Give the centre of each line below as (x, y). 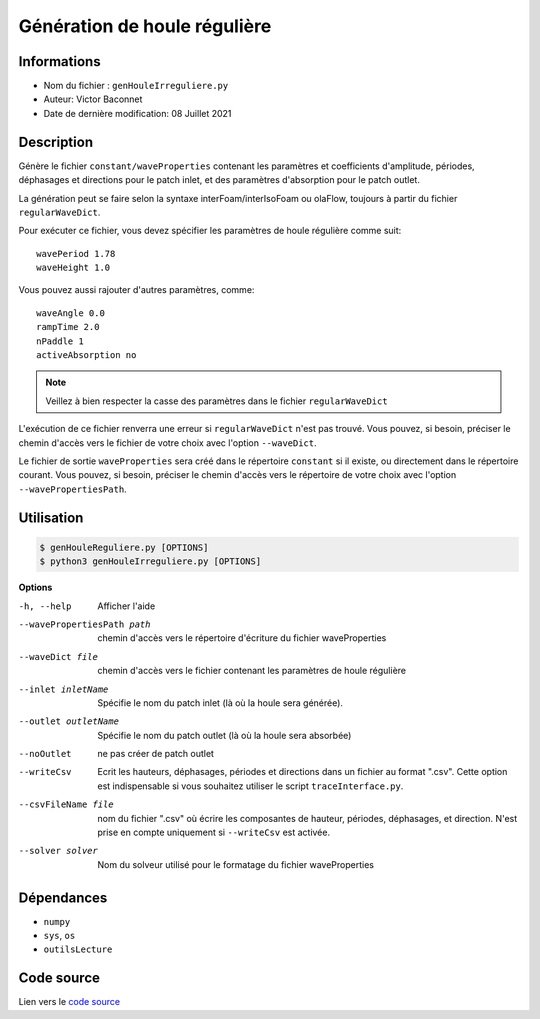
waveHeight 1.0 (73, 268)
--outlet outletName (69, 721)
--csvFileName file (66, 804)
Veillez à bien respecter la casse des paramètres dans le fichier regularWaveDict (217, 401)
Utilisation (51, 517)
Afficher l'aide (126, 606)
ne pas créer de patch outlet (156, 754)
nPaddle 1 (60, 341)
